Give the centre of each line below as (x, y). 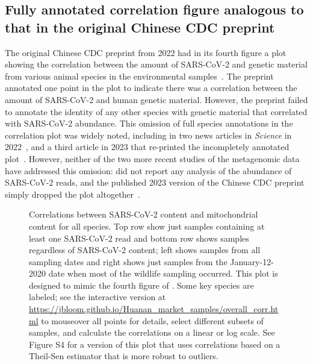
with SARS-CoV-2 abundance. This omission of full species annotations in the (149, 123)
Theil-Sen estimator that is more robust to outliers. (124, 356)
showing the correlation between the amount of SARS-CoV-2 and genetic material (156, 64)
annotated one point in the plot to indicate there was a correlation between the (151, 88)
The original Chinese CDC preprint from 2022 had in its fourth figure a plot (146, 52)
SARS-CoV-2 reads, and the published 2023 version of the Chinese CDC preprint (155, 182)
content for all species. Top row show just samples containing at (147, 226)
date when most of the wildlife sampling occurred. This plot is (163, 273)
